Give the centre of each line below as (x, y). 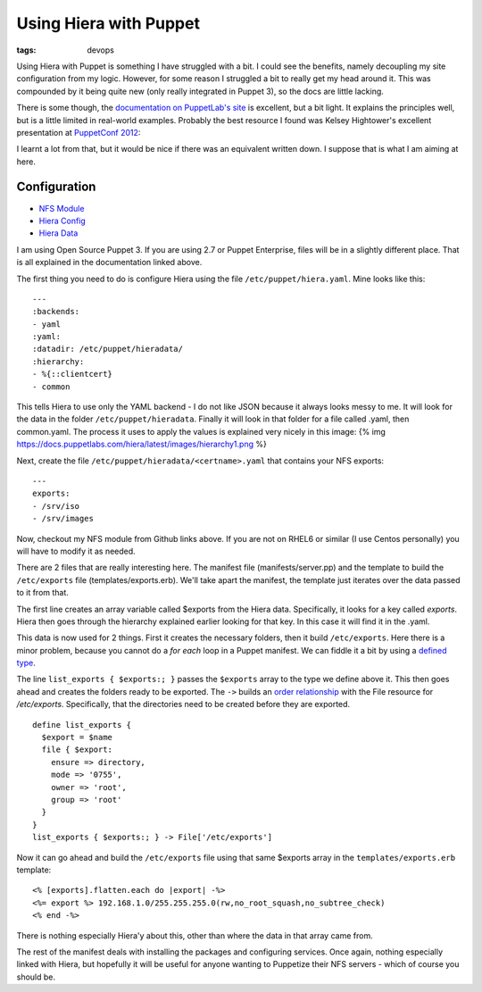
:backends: (56, 312)
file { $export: (77, 750)
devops (101, 50)
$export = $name (77, 738)
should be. (36, 977)
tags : (26, 50)
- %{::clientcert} (73, 374)
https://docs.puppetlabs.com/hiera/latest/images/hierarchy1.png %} (141, 444)
